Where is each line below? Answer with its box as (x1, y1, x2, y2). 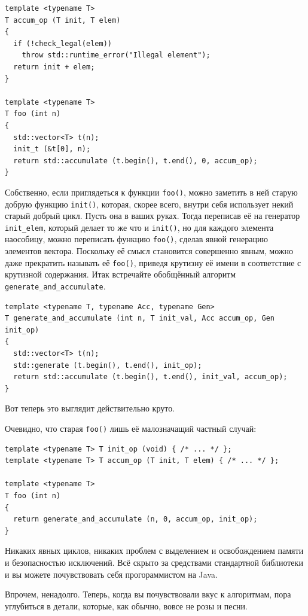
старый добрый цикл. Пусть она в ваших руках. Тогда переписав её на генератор (5, 209, 300, 222)
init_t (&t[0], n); (13, 145, 91, 154)
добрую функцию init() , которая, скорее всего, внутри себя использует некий (5, 197, 294, 210)
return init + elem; (13, 62, 95, 71)
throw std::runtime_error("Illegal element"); (22, 51, 211, 60)
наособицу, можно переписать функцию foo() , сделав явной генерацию (5, 233, 268, 245)
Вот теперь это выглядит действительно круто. (5, 402, 175, 414)
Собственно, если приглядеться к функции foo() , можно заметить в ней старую (5, 185, 298, 198)
